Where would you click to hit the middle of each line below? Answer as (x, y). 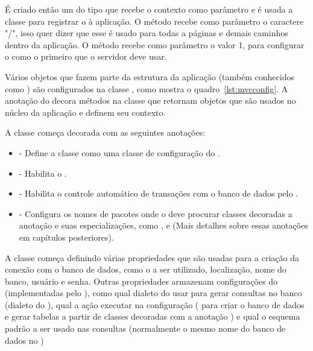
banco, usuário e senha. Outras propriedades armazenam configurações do (141, 281)
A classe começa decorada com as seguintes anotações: (105, 132)
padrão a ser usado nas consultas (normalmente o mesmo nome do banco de (145, 328)
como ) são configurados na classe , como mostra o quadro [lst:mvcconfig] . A (147, 88)
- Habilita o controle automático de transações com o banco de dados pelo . (159, 193)
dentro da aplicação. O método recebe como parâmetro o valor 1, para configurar (155, 44)
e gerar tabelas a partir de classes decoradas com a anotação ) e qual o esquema (153, 316)
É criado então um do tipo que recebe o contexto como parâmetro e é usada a (149, 9)
